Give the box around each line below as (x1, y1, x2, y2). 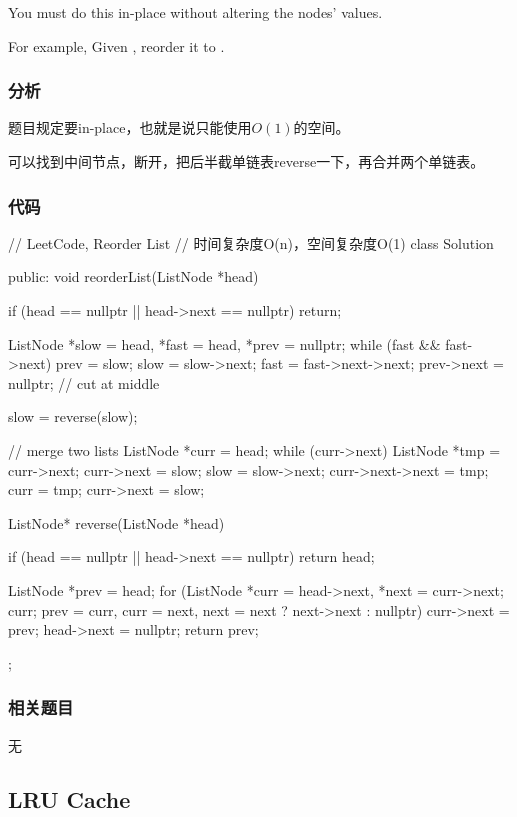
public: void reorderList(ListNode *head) (8, 266, 259, 287)
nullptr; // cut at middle (8, 372, 160, 393)
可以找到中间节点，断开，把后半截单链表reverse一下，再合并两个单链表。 (8, 151, 485, 171)
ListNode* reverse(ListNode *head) (8, 512, 225, 533)
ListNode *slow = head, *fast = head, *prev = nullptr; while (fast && (8, 333, 441, 354)
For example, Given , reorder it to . (8, 35, 225, 56)
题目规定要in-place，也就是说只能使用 (8, 117, 252, 138)
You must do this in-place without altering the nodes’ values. (8, 2, 383, 22)
